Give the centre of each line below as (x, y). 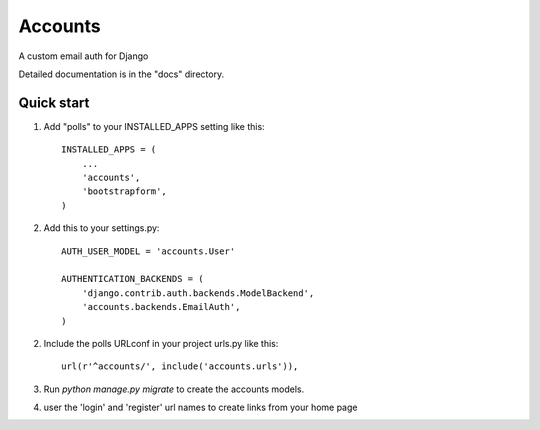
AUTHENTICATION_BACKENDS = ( (132, 279)
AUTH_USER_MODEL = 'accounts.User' (148, 251)
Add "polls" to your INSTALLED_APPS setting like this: (154, 126)
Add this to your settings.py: (101, 228)
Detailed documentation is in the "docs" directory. (121, 74)
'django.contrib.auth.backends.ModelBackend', (198, 293)
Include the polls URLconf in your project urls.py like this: (161, 343)
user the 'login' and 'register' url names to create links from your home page (200, 407)
